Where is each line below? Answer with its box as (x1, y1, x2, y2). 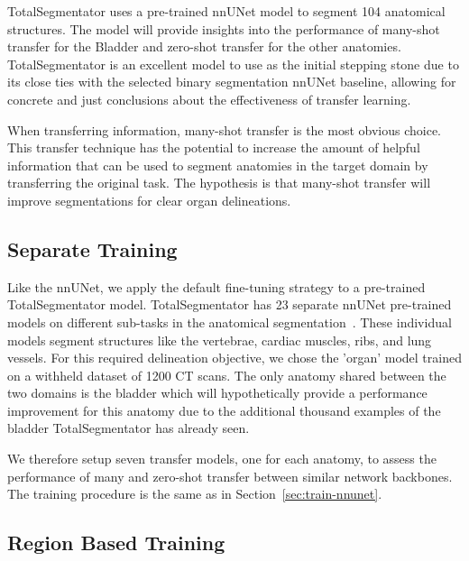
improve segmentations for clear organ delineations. (7, 190, 291, 209)
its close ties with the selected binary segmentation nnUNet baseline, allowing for (7, 72, 456, 91)
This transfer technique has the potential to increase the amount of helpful (7, 138, 420, 157)
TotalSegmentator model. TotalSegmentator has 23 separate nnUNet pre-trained (7, 295, 452, 314)
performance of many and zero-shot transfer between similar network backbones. (7, 466, 453, 485)
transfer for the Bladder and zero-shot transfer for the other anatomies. (7, 37, 401, 56)
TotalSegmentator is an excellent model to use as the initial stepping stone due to (7, 54, 459, 73)
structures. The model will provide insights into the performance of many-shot (7, 19, 440, 38)
